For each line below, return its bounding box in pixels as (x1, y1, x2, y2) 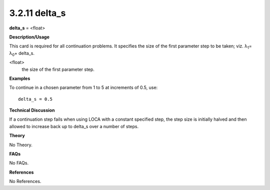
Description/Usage (9, 34, 49, 40)
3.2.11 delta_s (9, 7, 66, 18)
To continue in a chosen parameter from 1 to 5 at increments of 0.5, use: (9, 85, 158, 91)
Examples (9, 75, 30, 81)
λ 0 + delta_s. (9, 50, 35, 57)
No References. (9, 179, 41, 185)
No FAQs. (9, 160, 29, 166)
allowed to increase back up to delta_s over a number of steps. (9, 123, 139, 129)
